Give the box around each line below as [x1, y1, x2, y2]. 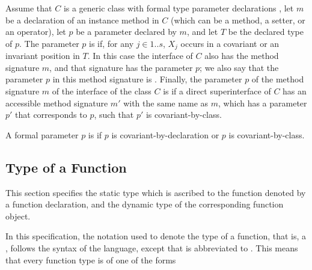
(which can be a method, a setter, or [170, 13, 305, 26]
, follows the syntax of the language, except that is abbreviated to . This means [5, 241, 298, 254]
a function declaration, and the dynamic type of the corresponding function [5, 198, 284, 210]
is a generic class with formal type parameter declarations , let [63, 2, 294, 14]
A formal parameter [5, 128, 79, 141]
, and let [186, 25, 218, 38]
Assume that [5, 2, 52, 14]
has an [283, 85, 307, 97]
